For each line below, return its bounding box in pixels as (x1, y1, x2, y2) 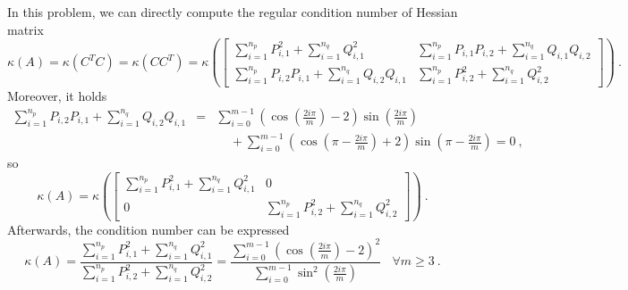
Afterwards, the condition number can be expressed (7, 220, 290, 238)
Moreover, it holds (7, 86, 107, 104)
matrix (7, 20, 44, 38)
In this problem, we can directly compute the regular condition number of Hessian (7, 3, 458, 21)
